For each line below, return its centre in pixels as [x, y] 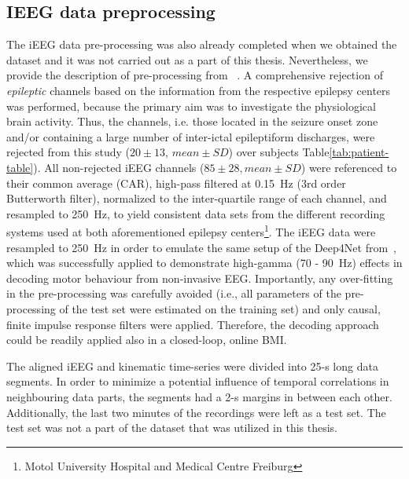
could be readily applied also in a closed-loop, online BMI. [147, 340]
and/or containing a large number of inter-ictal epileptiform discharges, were [191, 136]
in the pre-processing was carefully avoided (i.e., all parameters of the [174, 293]
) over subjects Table [279, 152]
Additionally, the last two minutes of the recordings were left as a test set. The [196, 412]
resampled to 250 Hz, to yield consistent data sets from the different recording [196, 213]
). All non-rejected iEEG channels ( [119, 167]
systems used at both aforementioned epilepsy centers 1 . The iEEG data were [191, 230]
